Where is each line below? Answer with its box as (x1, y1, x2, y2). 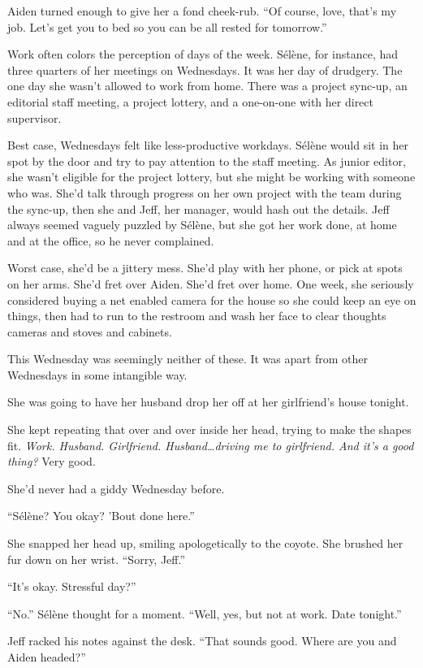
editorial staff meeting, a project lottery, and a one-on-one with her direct (7, 93, 373, 110)
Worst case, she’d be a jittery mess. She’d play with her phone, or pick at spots (7, 259, 403, 276)
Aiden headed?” (7, 648, 86, 665)
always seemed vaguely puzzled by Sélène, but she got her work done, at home (7, 216, 397, 233)
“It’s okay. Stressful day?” (7, 578, 136, 595)
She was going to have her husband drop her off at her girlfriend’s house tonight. (7, 393, 409, 410)
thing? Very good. (7, 453, 96, 470)
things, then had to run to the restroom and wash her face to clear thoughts (7, 307, 386, 324)
